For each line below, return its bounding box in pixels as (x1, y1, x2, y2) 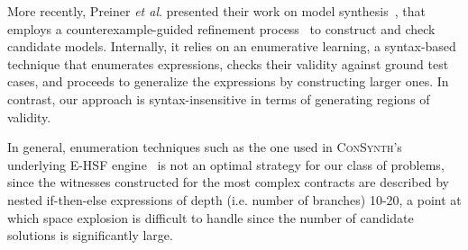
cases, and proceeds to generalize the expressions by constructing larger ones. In (7, 72, 449, 91)
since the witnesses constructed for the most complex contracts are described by (7, 173, 449, 192)
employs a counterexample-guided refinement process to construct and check (7, 19, 436, 38)
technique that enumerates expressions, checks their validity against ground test (7, 54, 449, 73)
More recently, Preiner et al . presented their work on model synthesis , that (7, 2, 426, 20)
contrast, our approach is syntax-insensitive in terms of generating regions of (7, 89, 430, 108)
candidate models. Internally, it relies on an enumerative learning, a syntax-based (7, 37, 456, 56)
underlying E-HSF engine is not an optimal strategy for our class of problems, (7, 155, 445, 174)
